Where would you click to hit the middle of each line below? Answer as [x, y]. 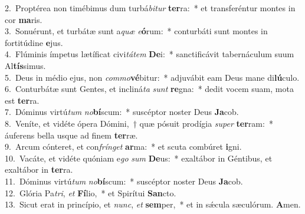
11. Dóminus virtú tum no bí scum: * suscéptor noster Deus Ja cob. [124, 181]
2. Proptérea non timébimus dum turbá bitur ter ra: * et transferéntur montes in [150, 8]
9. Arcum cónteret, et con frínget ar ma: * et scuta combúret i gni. [123, 146]
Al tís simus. [25, 65]
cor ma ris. [24, 19]
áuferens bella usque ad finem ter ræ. [71, 135]
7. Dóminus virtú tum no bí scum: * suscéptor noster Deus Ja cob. [122, 112]
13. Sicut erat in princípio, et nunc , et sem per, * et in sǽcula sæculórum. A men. [153, 204]
